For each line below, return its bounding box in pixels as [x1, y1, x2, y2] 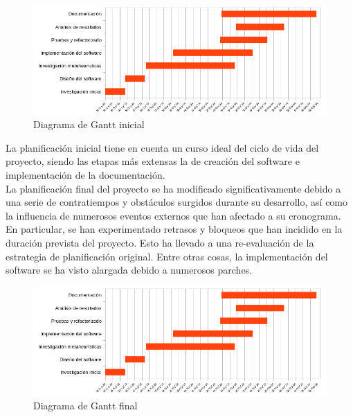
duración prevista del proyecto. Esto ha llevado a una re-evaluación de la [6, 235, 314, 249]
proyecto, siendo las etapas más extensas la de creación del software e [6, 154, 300, 168]
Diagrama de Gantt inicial [33, 117, 145, 132]
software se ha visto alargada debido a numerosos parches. [6, 263, 253, 277]
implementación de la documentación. [6, 167, 165, 181]
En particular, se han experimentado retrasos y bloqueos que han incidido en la [6, 222, 343, 236]
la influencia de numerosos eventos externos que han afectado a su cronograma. [6, 208, 341, 222]
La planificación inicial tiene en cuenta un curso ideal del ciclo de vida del [6, 140, 319, 154]
